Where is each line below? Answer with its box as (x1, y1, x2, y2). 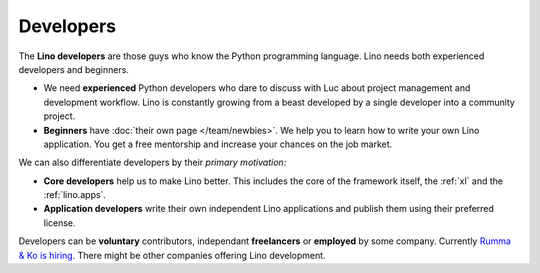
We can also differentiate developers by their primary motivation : (18, 156, 287, 169)
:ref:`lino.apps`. (43, 189, 107, 201)
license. (43, 216, 76, 229)
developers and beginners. (18, 63, 130, 75)
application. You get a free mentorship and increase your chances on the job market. (43, 138, 393, 150)
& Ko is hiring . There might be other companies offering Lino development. (18, 249, 326, 261)
